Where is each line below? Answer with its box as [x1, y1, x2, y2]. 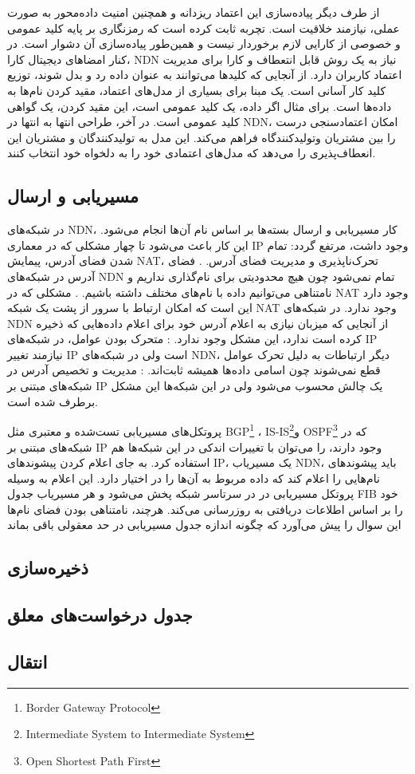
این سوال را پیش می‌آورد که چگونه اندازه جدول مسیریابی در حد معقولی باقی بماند [7, 516, 401, 533]
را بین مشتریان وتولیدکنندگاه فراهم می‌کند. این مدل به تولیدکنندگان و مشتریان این [7, 128, 396, 145]
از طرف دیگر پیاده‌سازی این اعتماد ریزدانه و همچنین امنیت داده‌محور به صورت [7, 4, 380, 20]
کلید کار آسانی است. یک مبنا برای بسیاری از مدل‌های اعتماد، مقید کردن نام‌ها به [7, 81, 386, 98]
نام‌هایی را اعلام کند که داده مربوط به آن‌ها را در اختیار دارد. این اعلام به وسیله [7, 469, 380, 486]
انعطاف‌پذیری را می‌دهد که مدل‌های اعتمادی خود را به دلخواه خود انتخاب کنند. [7, 144, 376, 161]
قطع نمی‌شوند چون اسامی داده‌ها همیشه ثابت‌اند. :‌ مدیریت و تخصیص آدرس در [7, 361, 381, 378]
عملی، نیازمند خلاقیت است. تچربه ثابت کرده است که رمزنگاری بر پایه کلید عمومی [7, 19, 400, 36]
